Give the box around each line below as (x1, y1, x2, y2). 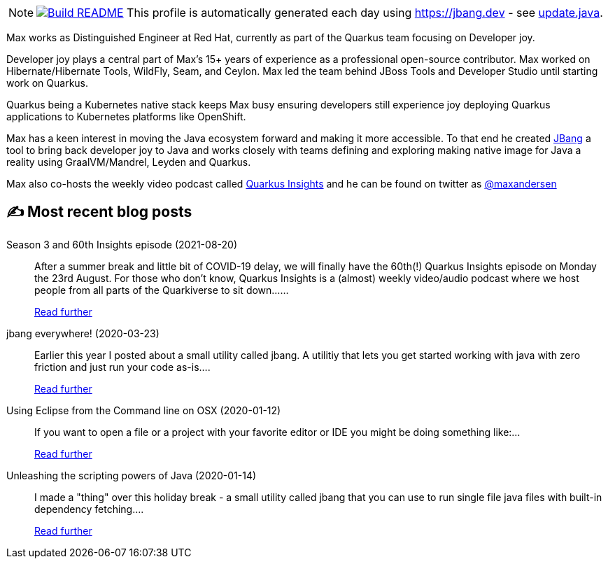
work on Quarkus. (6, 77, 89, 89)
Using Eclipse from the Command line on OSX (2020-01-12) (6, 404, 281, 416)
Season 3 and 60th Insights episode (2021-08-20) (6, 238, 237, 251)
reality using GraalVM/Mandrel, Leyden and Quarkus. (6, 156, 251, 168)
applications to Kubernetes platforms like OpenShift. (6, 111, 246, 122)
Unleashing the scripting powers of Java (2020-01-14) (6, 469, 257, 481)
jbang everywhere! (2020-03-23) (6, 327, 160, 339)
